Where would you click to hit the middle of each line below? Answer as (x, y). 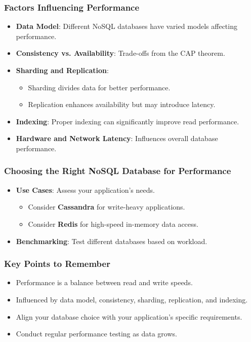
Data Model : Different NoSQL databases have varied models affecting (127, 26)
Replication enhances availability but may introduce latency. (122, 104)
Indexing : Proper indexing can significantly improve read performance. (128, 121)
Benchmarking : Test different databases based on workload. (112, 241)
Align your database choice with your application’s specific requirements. (129, 316)
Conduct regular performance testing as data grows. (96, 334)
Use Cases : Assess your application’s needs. (85, 190)
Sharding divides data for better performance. (99, 87)
